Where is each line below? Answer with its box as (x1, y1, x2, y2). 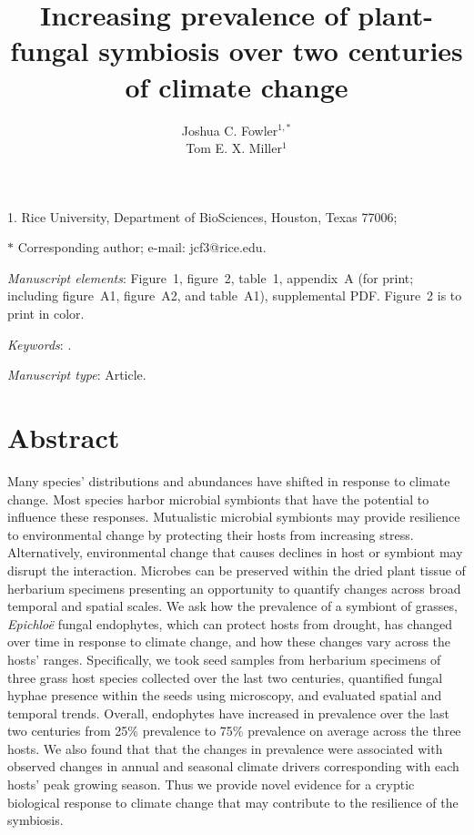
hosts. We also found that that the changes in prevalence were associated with (7, 738, 443, 758)
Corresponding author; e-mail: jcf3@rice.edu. (17, 238, 267, 257)
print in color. (7, 304, 85, 323)
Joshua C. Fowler (181, 120, 278, 139)
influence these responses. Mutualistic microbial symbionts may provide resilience (7, 507, 460, 526)
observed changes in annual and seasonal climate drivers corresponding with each (7, 757, 459, 776)
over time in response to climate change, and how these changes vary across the (7, 632, 451, 651)
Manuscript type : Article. (7, 365, 146, 384)
